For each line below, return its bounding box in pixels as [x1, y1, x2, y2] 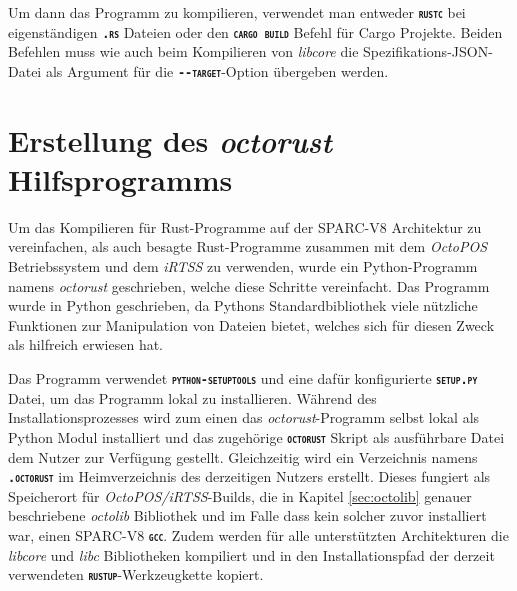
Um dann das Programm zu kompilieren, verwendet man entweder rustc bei [8, 2, 466, 22]
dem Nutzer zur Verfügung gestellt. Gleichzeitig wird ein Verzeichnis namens [8, 446, 478, 467]
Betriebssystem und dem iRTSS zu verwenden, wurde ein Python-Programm [8, 256, 478, 277]
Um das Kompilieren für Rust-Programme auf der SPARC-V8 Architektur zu [8, 216, 482, 237]
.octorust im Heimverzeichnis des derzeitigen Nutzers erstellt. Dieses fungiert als [8, 466, 491, 487]
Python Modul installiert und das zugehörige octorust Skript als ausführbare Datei [8, 426, 505, 447]
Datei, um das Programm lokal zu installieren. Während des [8, 387, 377, 408]
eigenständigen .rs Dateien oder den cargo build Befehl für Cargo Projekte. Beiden [8, 21, 503, 42]
